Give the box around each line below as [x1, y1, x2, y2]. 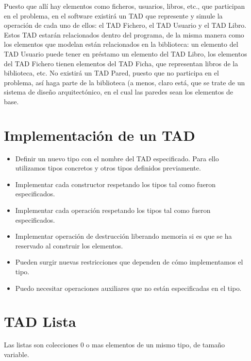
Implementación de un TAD [4, 125, 195, 145]
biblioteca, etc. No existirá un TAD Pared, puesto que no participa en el [4, 68, 219, 78]
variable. [4, 349, 29, 359]
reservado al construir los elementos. [15, 240, 123, 250]
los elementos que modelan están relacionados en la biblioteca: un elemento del [4, 39, 238, 49]
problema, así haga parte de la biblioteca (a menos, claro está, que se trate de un [4, 77, 245, 87]
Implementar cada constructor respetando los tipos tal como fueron [15, 179, 216, 189]
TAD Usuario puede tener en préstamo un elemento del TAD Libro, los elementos [4, 48, 247, 58]
